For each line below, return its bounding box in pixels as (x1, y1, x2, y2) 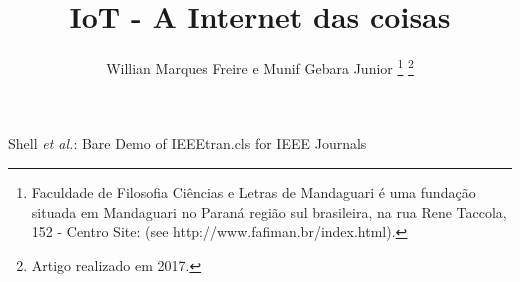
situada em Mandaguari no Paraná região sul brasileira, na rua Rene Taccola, (31, 201, 507, 222)
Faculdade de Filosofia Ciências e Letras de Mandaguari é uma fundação (31, 181, 476, 202)
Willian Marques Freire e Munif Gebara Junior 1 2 (106, 55, 414, 78)
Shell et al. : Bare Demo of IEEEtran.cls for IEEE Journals (8, 133, 367, 154)
